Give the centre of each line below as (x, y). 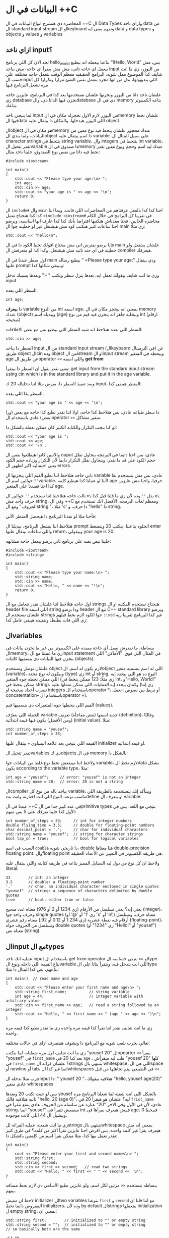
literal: (12, 868)
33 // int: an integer (37, 878)
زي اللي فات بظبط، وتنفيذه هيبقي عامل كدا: (47, 620)
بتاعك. (12, 105)
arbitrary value (23, 1001)
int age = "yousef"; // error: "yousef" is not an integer (73, 778)
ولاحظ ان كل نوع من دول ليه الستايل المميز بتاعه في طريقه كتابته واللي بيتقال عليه (83, 863)
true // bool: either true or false (50, 900)
